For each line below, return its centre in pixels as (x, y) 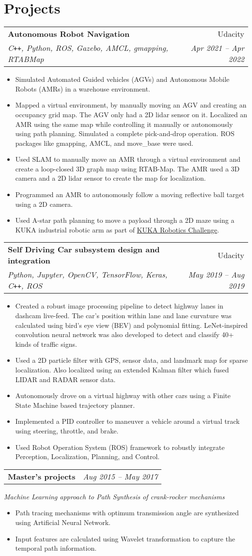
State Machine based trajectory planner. (75, 405)
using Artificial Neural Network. (63, 522)
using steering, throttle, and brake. (67, 430)
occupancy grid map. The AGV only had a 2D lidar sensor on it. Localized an (131, 114)
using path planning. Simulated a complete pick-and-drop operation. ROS (125, 133)
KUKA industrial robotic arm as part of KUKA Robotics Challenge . (117, 229)
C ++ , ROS (25, 286)
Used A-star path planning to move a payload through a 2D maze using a (125, 220)
